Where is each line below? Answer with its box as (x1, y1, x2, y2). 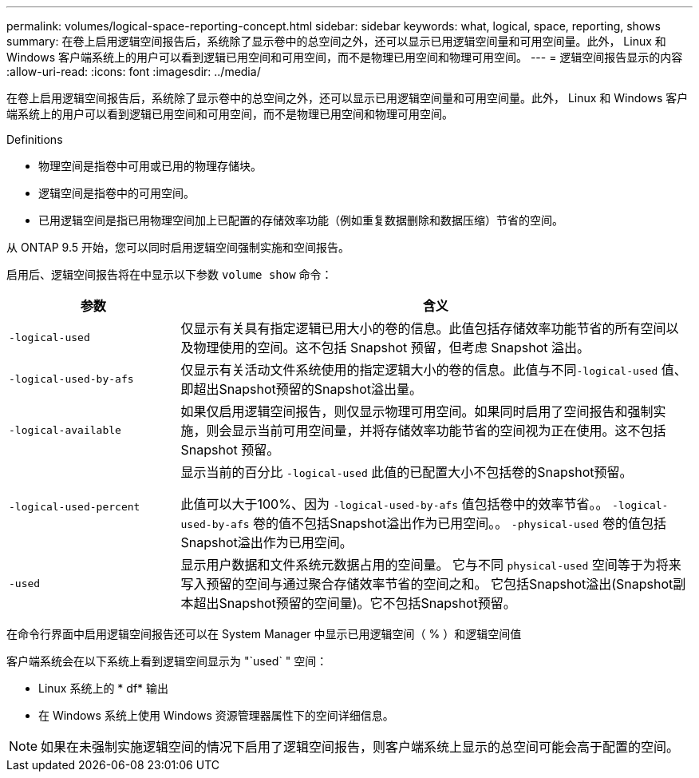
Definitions (6, 133, 63, 146)
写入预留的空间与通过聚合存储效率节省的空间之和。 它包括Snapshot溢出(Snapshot (180, 576, 673, 592)
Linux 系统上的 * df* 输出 (38, 681, 169, 695)
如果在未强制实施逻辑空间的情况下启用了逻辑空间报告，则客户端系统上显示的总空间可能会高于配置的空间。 (41, 739, 680, 755)
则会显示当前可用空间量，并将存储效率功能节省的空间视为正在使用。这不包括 (206, 423, 666, 439)
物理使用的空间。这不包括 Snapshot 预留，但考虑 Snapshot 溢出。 (193, 339, 590, 355)
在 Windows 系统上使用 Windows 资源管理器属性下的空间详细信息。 (38, 709, 394, 722)
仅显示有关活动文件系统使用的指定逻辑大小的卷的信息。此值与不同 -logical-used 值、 (180, 362, 687, 378)
